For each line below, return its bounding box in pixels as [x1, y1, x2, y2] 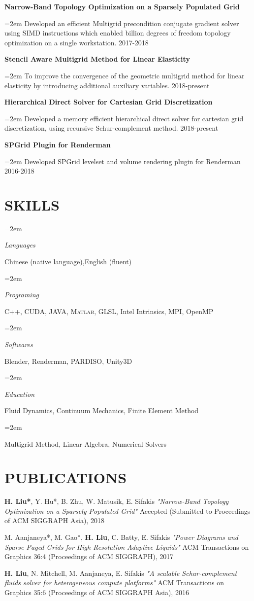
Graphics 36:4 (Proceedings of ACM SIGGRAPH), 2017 [4, 551, 174, 562]
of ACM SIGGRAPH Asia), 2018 [4, 515, 104, 526]
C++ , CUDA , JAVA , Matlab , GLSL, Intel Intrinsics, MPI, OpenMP [4, 306, 214, 316]
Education [4, 389, 35, 399]
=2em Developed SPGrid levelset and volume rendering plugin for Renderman [4, 156, 241, 166]
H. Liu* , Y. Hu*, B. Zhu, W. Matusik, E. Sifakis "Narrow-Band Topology [4, 496, 229, 506]
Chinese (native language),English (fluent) [4, 256, 132, 267]
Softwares [4, 339, 33, 349]
